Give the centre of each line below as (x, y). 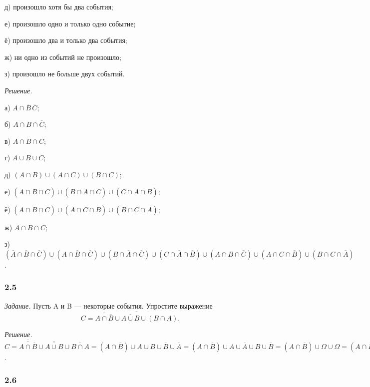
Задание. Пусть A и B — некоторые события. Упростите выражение (109, 305)
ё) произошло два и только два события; (66, 40)
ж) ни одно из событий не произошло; (63, 57)
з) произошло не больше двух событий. (65, 74)
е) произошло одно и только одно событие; (70, 23)
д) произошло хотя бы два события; (59, 6)
